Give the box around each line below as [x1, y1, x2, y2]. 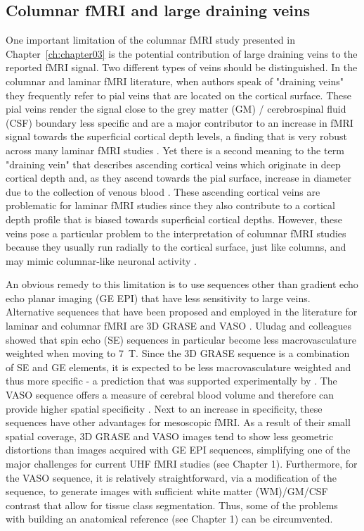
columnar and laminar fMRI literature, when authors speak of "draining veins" [6, 73, 344, 88]
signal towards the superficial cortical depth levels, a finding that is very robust [6, 129, 348, 144]
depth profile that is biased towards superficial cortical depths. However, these [6, 211, 342, 226]
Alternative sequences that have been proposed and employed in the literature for [6, 304, 358, 319]
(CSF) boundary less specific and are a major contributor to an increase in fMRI [6, 115, 353, 130]
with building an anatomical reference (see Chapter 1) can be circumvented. [6, 511, 333, 526]
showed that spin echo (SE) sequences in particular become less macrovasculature [6, 332, 356, 346]
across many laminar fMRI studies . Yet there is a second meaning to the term [6, 142, 344, 157]
